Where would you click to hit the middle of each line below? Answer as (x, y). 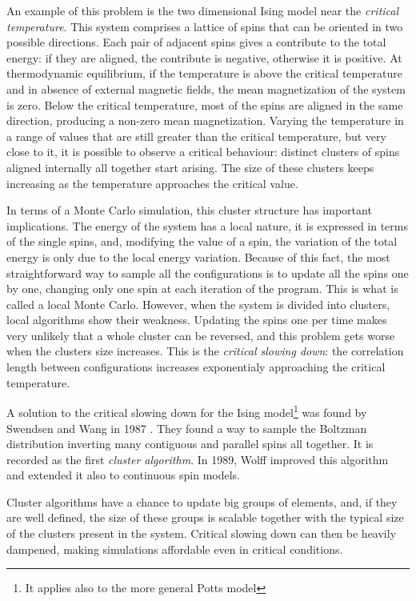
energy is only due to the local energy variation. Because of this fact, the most (198, 256)
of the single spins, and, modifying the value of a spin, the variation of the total (202, 241)
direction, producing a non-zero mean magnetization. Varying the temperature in (205, 120)
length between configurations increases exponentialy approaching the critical (196, 367)
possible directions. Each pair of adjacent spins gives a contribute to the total (196, 42)
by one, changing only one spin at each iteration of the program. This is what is (202, 288)
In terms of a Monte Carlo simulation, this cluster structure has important (189, 210)
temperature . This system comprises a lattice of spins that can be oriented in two (205, 26)
